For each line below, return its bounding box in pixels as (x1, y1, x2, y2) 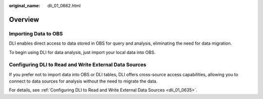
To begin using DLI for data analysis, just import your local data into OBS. (9, 49, 156, 55)
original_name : (9, 3, 40, 8)
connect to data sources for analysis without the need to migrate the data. (9, 78, 158, 84)
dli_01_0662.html (47, 3, 81, 8)
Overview (9, 15, 39, 24)
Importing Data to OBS (9, 30, 63, 37)
